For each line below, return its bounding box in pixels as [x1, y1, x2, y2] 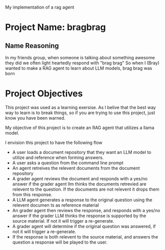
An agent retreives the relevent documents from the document [12, 165, 140, 171]
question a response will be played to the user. [12, 239, 108, 245]
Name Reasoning [5, 41, 59, 50]
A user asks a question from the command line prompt [12, 159, 124, 166]
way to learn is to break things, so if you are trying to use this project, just [5, 110, 155, 116]
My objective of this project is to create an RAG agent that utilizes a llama [5, 125, 155, 130]
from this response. [12, 191, 53, 197]
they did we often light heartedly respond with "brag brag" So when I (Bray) [5, 60, 160, 66]
